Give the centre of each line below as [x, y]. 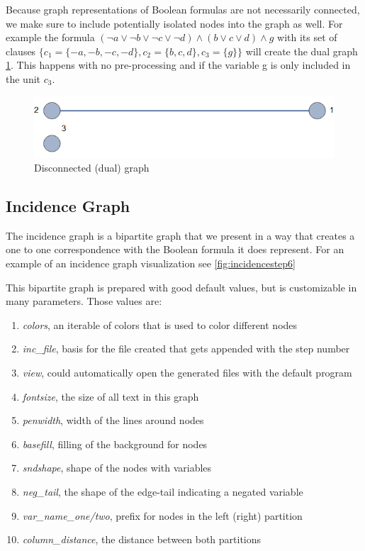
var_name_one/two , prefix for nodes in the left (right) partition [162, 515]
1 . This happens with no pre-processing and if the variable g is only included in [178, 65]
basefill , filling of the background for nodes [115, 444]
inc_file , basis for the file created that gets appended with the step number [186, 349]
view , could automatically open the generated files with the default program [187, 373]
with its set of [307, 37]
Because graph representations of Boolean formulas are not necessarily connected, [183, 9]
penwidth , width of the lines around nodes [113, 420]
